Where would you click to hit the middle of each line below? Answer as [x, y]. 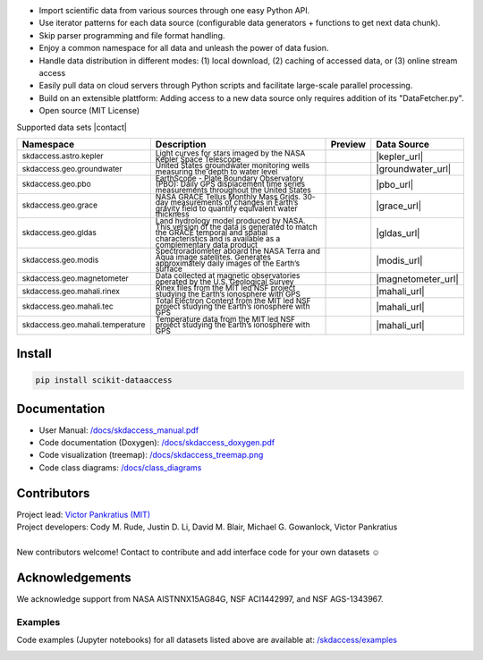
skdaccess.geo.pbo [56, 184]
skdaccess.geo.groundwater [72, 169]
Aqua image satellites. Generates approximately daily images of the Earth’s [227, 260]
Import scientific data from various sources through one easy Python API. [174, 10]
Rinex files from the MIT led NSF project [225, 288]
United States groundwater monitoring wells [233, 166]
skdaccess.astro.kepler [63, 156]
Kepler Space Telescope [198, 159]
